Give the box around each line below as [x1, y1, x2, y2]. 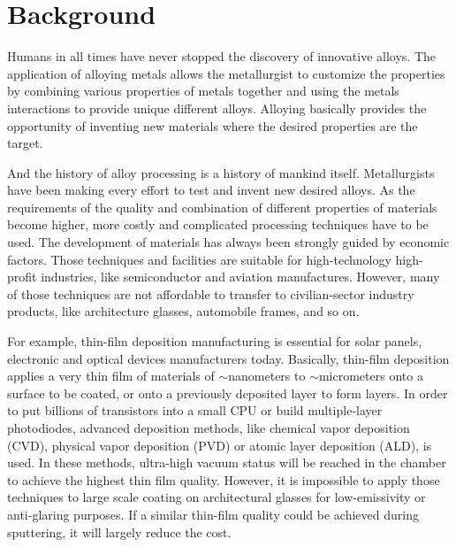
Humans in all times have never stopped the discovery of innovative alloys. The [7, 47, 436, 65]
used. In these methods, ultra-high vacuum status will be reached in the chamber [7, 453, 446, 472]
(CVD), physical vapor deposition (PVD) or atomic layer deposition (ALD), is [7, 435, 432, 454]
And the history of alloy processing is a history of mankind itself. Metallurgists [7, 163, 435, 181]
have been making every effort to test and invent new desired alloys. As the [7, 181, 415, 199]
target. [7, 134, 43, 152]
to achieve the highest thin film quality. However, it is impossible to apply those [7, 470, 440, 489]
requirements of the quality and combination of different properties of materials [7, 197, 437, 216]
